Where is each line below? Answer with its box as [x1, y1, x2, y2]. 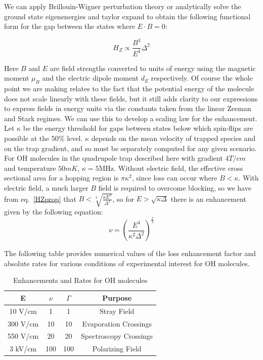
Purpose [102, 292, 132, 303]
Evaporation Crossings [82, 318, 152, 329]
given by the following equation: [4, 206, 103, 217]
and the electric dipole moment [42, 73, 139, 83]
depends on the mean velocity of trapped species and [91, 133, 255, 143]
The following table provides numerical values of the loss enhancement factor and [4, 248, 256, 259]
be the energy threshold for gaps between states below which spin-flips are [23, 123, 253, 133]
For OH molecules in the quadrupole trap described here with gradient [4, 153, 223, 163]
